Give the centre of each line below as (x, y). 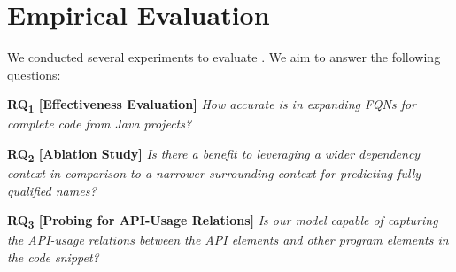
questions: (34, 74)
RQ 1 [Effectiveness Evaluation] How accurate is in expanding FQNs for (212, 105)
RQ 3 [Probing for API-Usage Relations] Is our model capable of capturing (223, 221)
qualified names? (52, 190)
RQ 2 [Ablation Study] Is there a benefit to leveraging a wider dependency (214, 155)
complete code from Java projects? (100, 124)
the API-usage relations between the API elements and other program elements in (228, 240)
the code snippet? (53, 257)
